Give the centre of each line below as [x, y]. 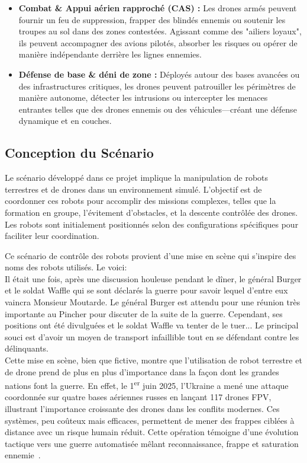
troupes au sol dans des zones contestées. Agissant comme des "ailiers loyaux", [160, 31]
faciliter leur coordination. [52, 236]
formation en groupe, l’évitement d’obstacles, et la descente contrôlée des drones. [151, 212]
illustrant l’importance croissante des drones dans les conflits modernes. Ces [142, 409]
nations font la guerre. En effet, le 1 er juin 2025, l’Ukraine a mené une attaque [147, 384]
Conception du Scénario [79, 153]
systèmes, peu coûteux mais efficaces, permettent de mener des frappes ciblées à [150, 420]
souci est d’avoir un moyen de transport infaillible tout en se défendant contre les [152, 336]
